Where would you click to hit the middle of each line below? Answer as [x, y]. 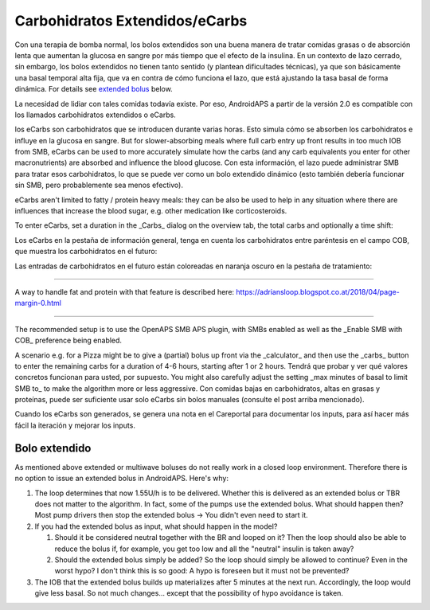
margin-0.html [38, 303]
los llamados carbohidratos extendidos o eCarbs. [96, 115]
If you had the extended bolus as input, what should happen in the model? [156, 526]
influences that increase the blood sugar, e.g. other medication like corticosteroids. [151, 211]
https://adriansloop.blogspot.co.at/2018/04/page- [318, 291]
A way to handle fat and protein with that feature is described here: [125, 291]
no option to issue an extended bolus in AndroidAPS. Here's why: [121, 479]
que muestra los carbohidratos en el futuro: [86, 252]
